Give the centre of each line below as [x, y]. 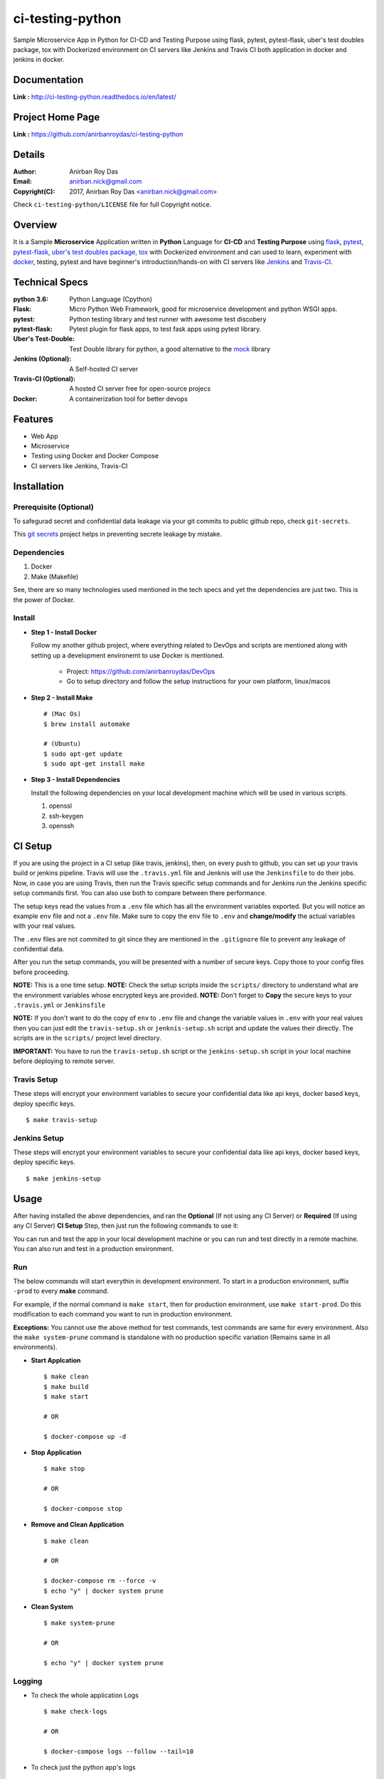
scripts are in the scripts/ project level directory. [87, 1038]
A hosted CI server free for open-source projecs [140, 389]
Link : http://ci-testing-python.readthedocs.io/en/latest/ [95, 97]
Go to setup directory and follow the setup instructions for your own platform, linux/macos [198, 681]
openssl [60, 806]
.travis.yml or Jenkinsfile [59, 1005]
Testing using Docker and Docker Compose [95, 456]
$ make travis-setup [62, 1120]
